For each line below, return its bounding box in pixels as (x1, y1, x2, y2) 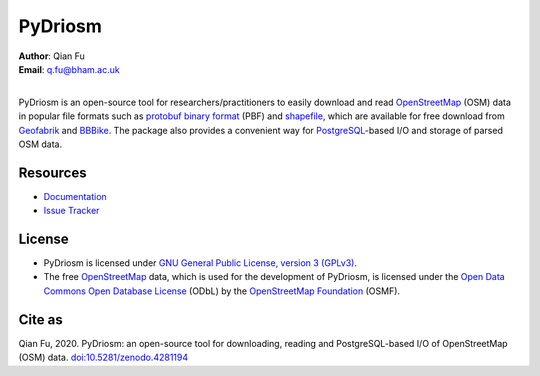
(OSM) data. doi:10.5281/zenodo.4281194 (18, 351, 189, 364)
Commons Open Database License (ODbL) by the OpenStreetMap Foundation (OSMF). (43, 285, 400, 297)
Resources (18, 164, 87, 181)
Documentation (43, 190, 107, 202)
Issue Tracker (43, 205, 100, 217)
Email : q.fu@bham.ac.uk (18, 63, 120, 75)
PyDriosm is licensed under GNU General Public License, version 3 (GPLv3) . (43, 257, 357, 269)
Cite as (18, 311, 64, 328)
